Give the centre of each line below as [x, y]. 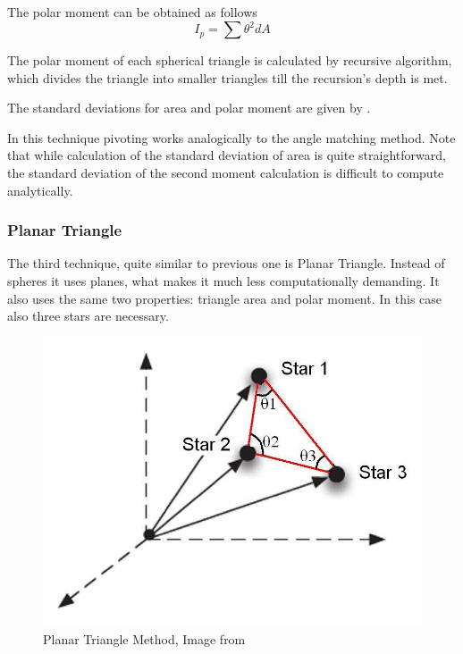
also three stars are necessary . [88, 316]
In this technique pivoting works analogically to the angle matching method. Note [231, 137]
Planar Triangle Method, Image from [144, 638]
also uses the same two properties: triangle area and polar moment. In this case [225, 298]
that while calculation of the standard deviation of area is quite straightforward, [227, 155]
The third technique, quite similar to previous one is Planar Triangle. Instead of [226, 263]
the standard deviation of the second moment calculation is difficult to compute [226, 173]
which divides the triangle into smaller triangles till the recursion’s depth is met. [227, 77]
